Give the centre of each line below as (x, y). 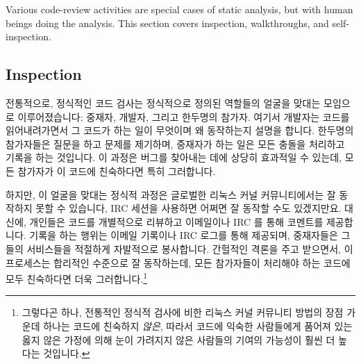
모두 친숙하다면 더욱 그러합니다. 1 (77, 278)
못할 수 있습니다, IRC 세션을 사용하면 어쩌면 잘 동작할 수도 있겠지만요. (188, 208)
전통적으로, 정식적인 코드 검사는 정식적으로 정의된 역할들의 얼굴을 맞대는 (163, 102)
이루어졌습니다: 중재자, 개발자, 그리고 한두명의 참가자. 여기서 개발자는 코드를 (184, 116)
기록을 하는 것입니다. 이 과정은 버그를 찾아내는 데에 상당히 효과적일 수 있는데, (174, 157)
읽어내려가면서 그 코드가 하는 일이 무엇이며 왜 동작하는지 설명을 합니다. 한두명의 (180, 130)
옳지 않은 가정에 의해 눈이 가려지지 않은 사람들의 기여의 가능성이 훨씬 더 (178, 339)
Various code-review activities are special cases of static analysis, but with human (179, 9)
